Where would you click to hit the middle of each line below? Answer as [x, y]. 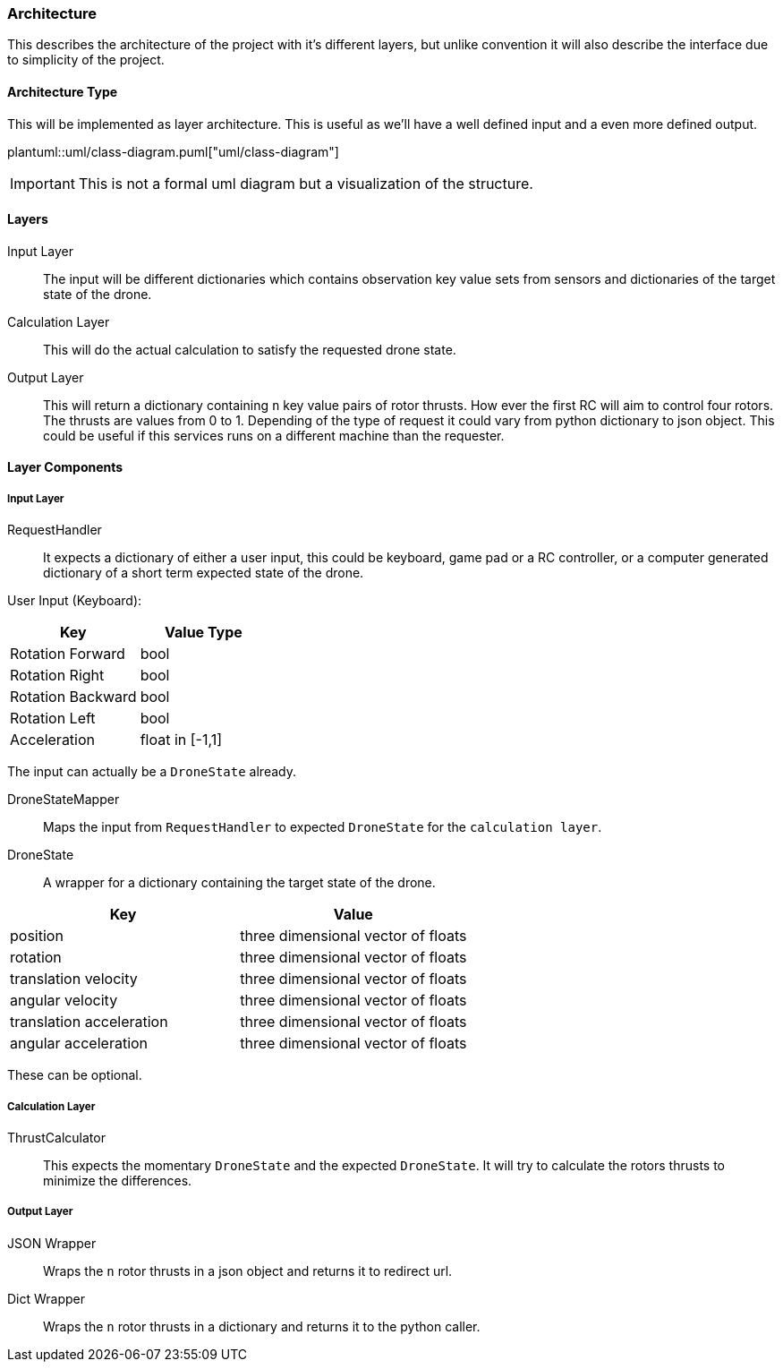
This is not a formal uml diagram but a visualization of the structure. [306, 183]
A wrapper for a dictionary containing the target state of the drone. [239, 883]
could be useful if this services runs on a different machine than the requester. [274, 435]
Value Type [204, 633]
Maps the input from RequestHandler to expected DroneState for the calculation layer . [323, 827]
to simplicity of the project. [86, 60]
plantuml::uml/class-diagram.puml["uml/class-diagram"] [173, 151]
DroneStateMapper [64, 800]
